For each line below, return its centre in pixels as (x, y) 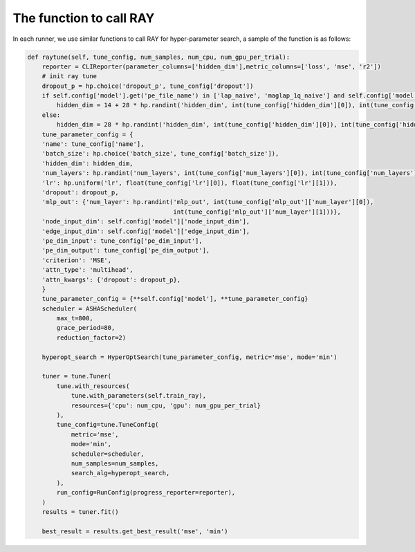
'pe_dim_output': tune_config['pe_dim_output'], (126, 250)
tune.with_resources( (93, 386)
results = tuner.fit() (80, 512)
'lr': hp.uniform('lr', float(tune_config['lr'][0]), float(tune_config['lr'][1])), (190, 183)
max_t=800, (75, 319)
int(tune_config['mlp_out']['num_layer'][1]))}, (257, 212)
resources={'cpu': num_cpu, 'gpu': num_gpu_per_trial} (166, 405)
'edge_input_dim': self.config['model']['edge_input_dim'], (146, 231)
